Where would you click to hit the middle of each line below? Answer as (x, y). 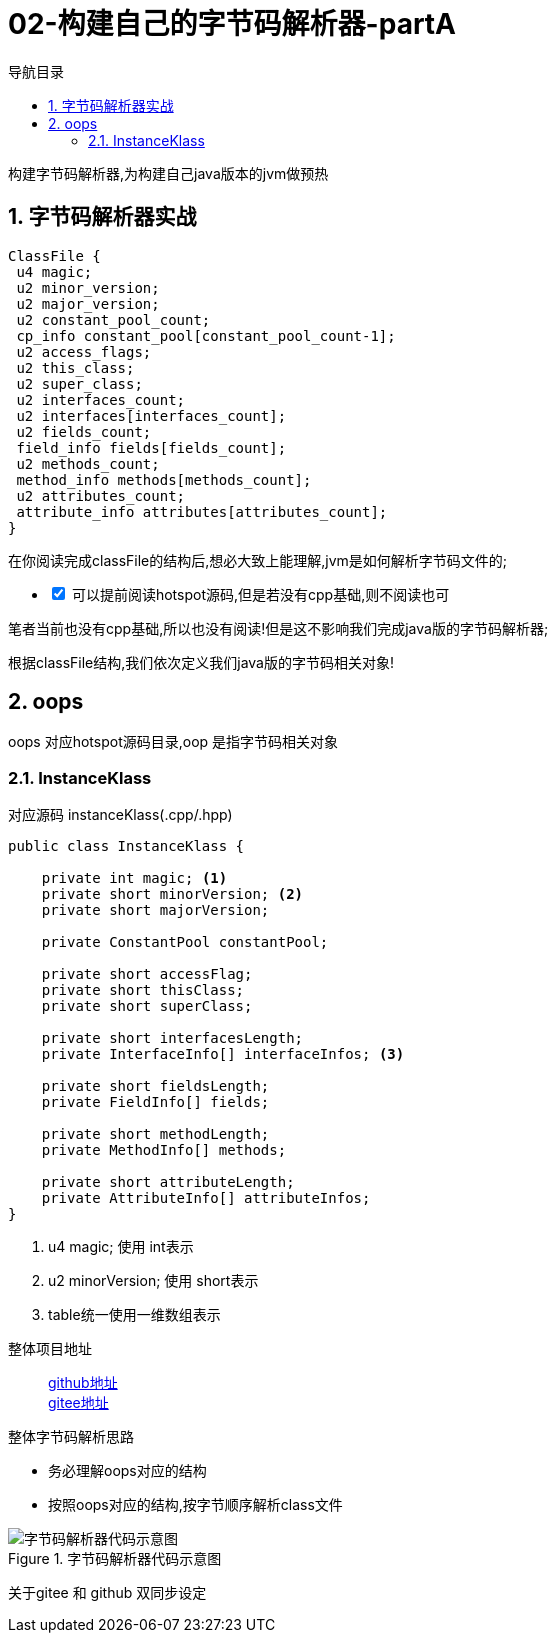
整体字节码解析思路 (71, 1437)
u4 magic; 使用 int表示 (121, 1247)
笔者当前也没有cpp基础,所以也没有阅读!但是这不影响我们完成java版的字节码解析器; (278, 628)
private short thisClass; (143, 990)
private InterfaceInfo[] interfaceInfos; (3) (223, 1054)
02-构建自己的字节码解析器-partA (232, 24)
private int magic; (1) (134, 878)
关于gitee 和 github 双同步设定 (107, 1593)
